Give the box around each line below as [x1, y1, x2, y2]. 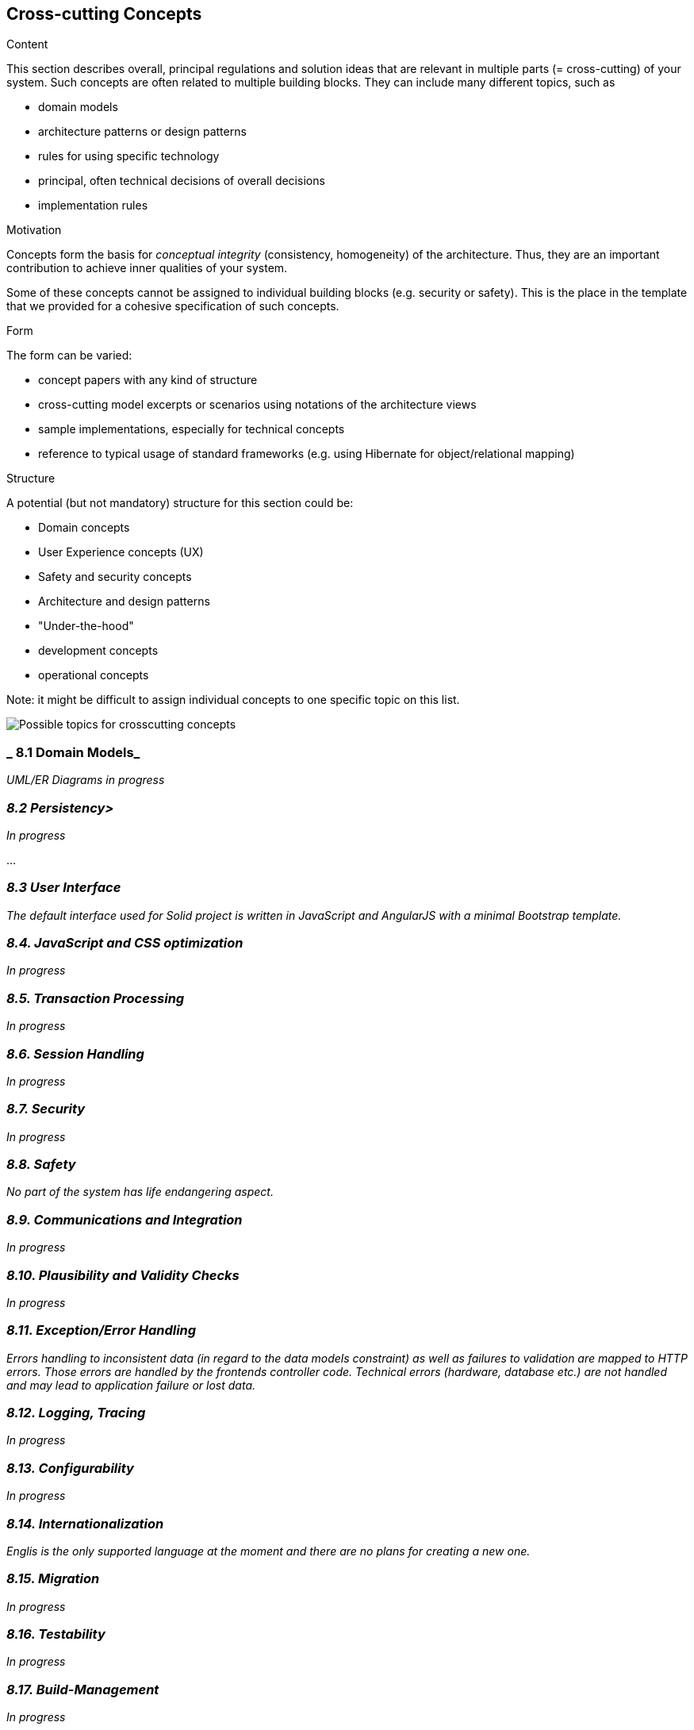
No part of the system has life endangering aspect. [6, 1185, 274, 1199]
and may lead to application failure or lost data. [6, 1378, 256, 1392]
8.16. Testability [6, 1626, 105, 1643]
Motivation [6, 223, 62, 237]
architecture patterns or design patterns [38, 125, 247, 139]
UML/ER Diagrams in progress [6, 773, 165, 787]
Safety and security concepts [38, 570, 192, 584]
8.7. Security [6, 1101, 86, 1117]
